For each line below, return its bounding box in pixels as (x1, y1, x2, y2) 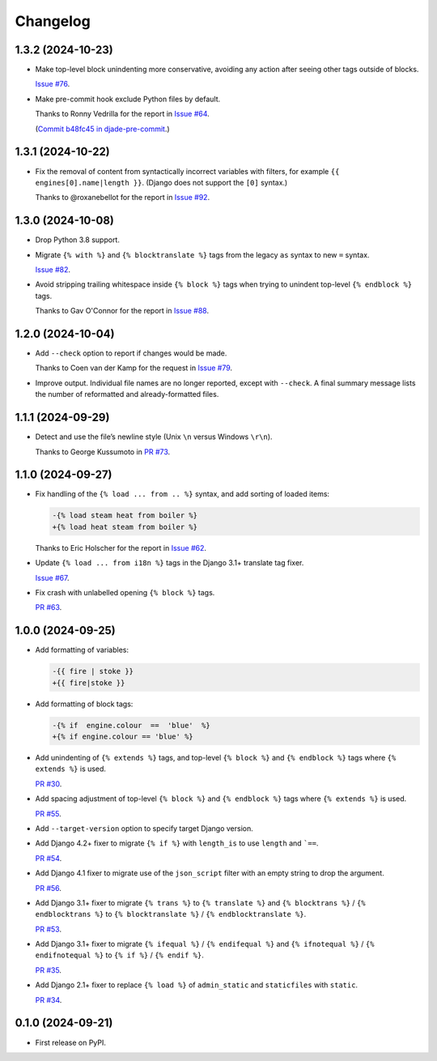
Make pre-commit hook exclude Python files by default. (35, 94, 221, 104)
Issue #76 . (35, 79, 70, 89)
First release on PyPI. (35, 1038, 107, 1047)
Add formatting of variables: (35, 645, 129, 655)
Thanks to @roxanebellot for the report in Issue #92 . (35, 193, 210, 202)
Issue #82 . (35, 265, 71, 275)
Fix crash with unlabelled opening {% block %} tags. (35, 587, 215, 597)
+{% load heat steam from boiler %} (52, 522, 198, 531)
